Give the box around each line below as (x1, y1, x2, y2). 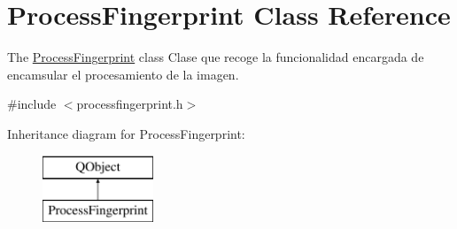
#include (7, 95, 57, 113)
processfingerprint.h (76, 95, 183, 113)
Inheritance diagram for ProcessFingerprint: (7, 124, 245, 142)
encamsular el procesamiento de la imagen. (7, 65, 239, 83)
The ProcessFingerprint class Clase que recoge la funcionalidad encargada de (7, 48, 424, 66)
